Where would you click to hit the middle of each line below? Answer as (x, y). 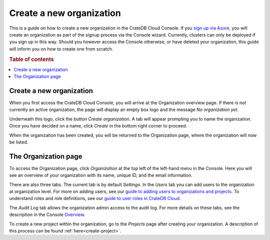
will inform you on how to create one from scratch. (61, 49)
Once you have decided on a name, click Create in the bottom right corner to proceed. (98, 126)
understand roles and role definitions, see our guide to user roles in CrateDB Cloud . (95, 198)
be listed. (19, 142)
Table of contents (32, 59)
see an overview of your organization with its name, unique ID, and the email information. (101, 175)
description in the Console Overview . (47, 214)
